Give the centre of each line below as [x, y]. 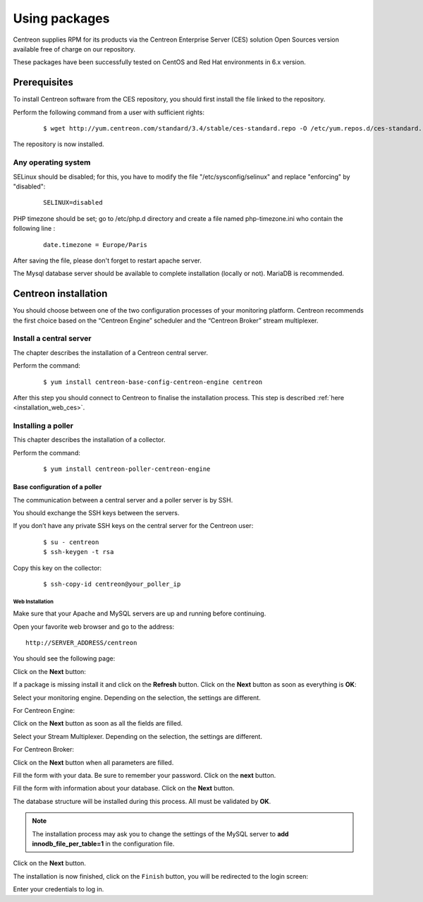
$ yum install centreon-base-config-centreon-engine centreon [153, 382]
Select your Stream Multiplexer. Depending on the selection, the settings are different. [137, 736]
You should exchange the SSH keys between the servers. [96, 512]
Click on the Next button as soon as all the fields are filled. [98, 723]
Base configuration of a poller [57, 487]
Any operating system [52, 162]
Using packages [61, 18]
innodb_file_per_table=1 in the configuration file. [103, 843]
